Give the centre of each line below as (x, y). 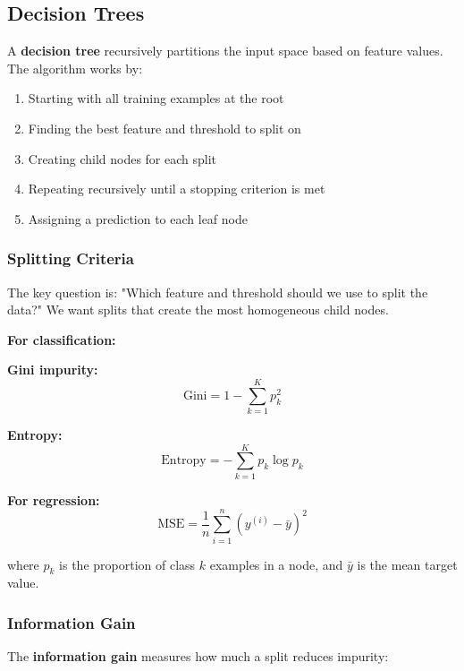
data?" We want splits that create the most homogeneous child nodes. (198, 310)
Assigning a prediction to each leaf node (138, 218)
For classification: (62, 339)
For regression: (54, 499)
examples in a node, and (276, 564)
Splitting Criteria (71, 258)
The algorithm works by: (75, 68)
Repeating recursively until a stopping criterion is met (177, 189)
